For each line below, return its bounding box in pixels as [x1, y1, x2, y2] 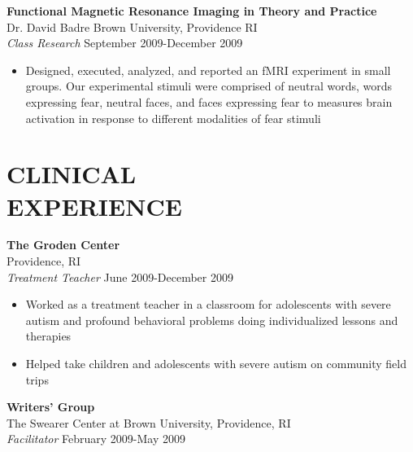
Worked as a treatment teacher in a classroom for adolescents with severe [25, 296, 391, 313]
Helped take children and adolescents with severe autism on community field [25, 355, 406, 372]
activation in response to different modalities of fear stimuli [25, 109, 321, 126]
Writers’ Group [7, 398, 95, 415]
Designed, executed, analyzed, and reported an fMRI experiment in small [25, 61, 391, 78]
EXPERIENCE [7, 189, 182, 222]
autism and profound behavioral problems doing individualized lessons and [25, 311, 398, 328]
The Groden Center [7, 236, 120, 253]
